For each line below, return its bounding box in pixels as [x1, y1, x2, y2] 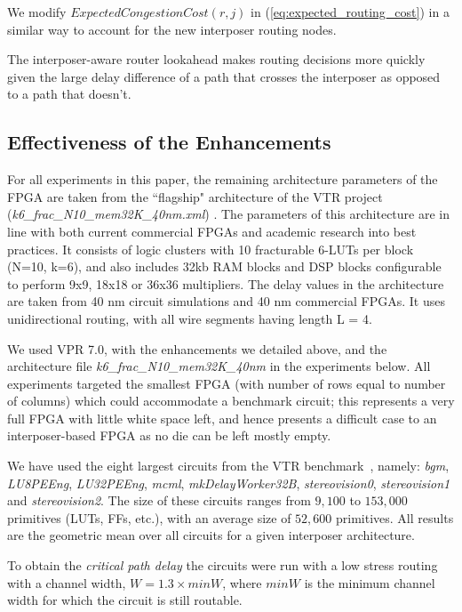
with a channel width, [7, 573, 126, 592]
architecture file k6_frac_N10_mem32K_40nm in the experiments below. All [7, 357, 431, 375]
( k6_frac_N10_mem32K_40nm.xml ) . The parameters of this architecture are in [7, 205, 450, 223]
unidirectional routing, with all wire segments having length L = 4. [7, 309, 372, 327]
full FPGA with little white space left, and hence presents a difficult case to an [7, 408, 437, 427]
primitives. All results [336, 508, 454, 527]
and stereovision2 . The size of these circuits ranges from [7, 491, 311, 510]
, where [222, 573, 262, 592]
